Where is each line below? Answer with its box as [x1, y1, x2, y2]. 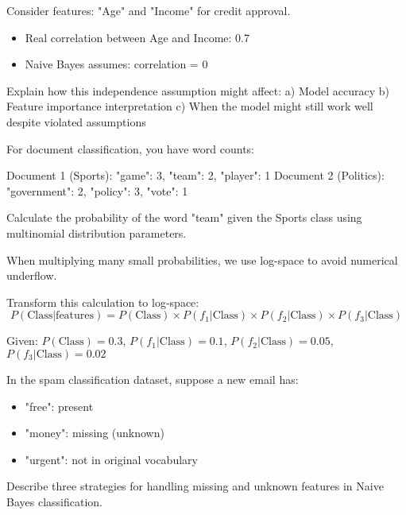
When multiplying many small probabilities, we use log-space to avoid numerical [6, 251, 398, 268]
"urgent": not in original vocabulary [25, 451, 198, 467]
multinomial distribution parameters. [6, 224, 187, 241]
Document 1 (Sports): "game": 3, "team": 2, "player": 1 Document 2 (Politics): [6, 167, 385, 184]
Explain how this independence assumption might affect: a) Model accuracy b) [6, 82, 389, 99]
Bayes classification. [6, 493, 102, 509]
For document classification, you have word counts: [6, 140, 255, 157]
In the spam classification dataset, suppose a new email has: [6, 370, 299, 387]
